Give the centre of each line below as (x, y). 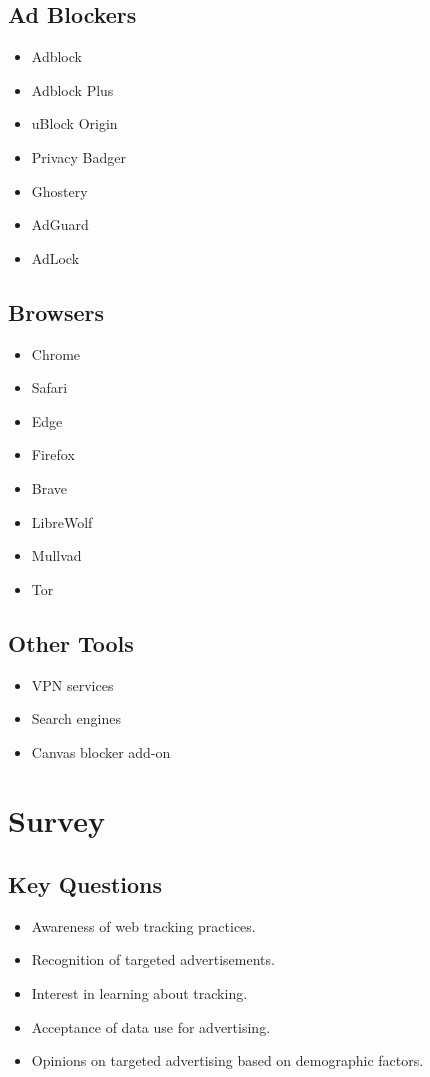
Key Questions (85, 884)
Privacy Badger (78, 156)
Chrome (56, 353)
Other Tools (71, 642)
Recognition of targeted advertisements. (153, 959)
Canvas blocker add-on (101, 751)
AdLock (55, 257)
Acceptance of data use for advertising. (151, 1026)
